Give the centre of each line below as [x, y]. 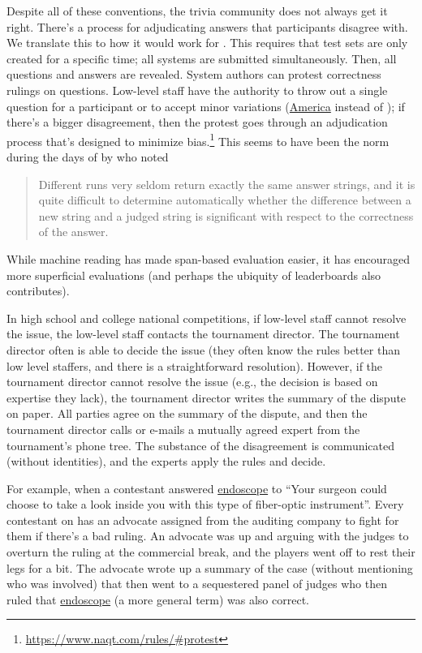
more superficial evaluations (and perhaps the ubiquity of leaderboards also [194, 275]
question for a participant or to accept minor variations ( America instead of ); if [206, 106]
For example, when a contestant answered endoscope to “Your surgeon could [197, 488]
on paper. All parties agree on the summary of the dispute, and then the [187, 413]
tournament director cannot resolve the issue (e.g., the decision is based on [192, 382]
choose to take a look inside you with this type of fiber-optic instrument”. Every [205, 504]
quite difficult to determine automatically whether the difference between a [225, 200]
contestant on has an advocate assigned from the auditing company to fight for [203, 520]
